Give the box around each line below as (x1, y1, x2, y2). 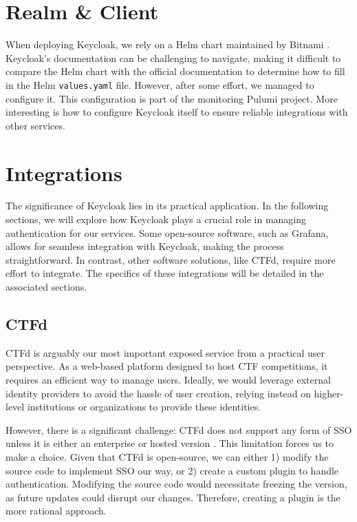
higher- (314, 386, 344, 400)
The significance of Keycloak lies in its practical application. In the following (6, 198, 329, 213)
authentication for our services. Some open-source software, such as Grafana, (6, 225, 329, 240)
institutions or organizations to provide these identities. (27, 399, 261, 414)
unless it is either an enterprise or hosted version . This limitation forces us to (6, 436, 334, 450)
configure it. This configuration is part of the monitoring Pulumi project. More (6, 91, 338, 105)
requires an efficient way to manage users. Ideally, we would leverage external (6, 373, 331, 387)
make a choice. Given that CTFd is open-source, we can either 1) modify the (6, 449, 329, 463)
